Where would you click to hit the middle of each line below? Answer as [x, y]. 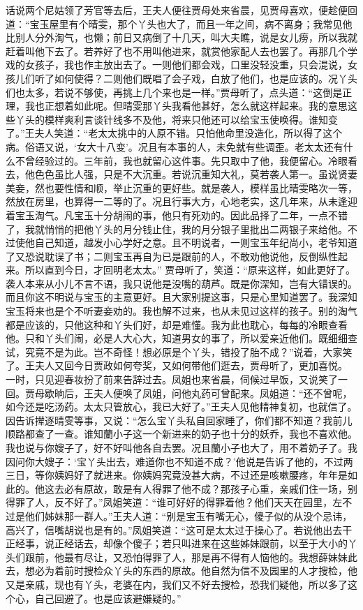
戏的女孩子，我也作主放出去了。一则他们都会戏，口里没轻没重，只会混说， [177, 65]
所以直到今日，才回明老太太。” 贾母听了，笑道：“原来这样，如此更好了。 [190, 270]
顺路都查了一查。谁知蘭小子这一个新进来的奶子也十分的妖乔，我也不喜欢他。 [181, 434]
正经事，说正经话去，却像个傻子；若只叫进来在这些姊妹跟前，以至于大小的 [177, 543]
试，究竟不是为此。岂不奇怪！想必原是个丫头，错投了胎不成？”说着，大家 [174, 351]
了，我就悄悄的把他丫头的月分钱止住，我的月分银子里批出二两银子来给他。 [177, 229]
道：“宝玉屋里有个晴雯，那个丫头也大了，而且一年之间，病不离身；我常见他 [179, 23]
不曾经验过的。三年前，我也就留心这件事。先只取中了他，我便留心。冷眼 [181, 160]
